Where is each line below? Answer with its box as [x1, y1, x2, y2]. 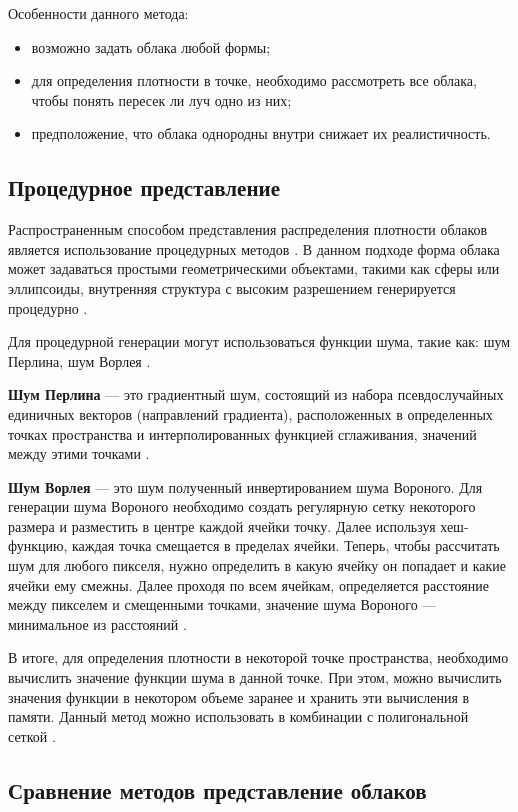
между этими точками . [8, 443, 150, 464]
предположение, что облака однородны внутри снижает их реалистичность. [31, 123, 491, 144]
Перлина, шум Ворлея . [8, 350, 151, 371]
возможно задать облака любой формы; [31, 36, 271, 57]
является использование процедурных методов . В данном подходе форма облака [8, 238, 500, 259]
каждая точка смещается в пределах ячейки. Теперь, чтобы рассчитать [72, 535, 500, 556]
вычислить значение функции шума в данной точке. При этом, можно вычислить [8, 667, 502, 688]
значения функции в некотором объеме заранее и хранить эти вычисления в [8, 686, 470, 707]
